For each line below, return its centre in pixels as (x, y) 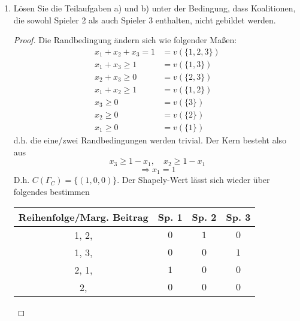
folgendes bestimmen (51, 191)
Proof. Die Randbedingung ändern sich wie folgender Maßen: (125, 40)
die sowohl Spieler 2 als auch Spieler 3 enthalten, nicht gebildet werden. (145, 19)
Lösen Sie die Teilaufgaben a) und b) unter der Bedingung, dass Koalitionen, (154, 8)
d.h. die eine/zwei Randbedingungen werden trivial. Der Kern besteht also (150, 140)
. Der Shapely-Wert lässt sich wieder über (193, 180)
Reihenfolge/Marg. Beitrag (83, 217)
